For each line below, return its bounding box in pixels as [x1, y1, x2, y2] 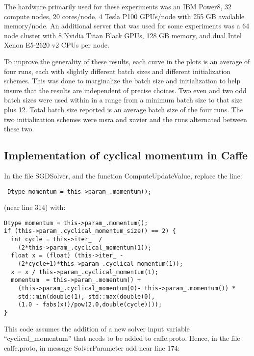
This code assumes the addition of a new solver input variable [4, 323, 190, 333]
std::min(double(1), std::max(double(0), [18, 293, 155, 300]
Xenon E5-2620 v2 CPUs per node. [4, 40, 109, 50]
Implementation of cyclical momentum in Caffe [4, 148, 248, 163]
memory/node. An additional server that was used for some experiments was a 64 [4, 21, 250, 31]
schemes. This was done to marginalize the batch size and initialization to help [4, 76, 241, 86]
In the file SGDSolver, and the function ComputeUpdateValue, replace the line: [4, 170, 242, 180]
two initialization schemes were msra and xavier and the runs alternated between [4, 114, 247, 124]
